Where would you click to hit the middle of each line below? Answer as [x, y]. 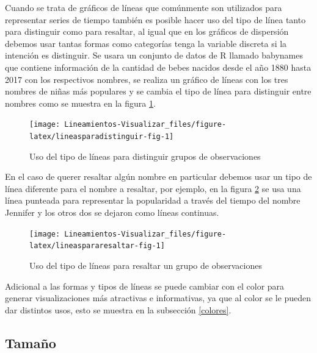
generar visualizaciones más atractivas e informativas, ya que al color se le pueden [158, 298]
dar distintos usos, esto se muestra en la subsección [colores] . [118, 309]
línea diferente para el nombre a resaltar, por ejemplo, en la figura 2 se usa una [153, 188]
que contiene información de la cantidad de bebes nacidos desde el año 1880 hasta [158, 67]
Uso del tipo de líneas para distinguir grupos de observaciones [145, 156]
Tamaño [31, 342]
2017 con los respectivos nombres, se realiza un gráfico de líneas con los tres [147, 79]
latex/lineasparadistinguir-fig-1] [102, 137]
